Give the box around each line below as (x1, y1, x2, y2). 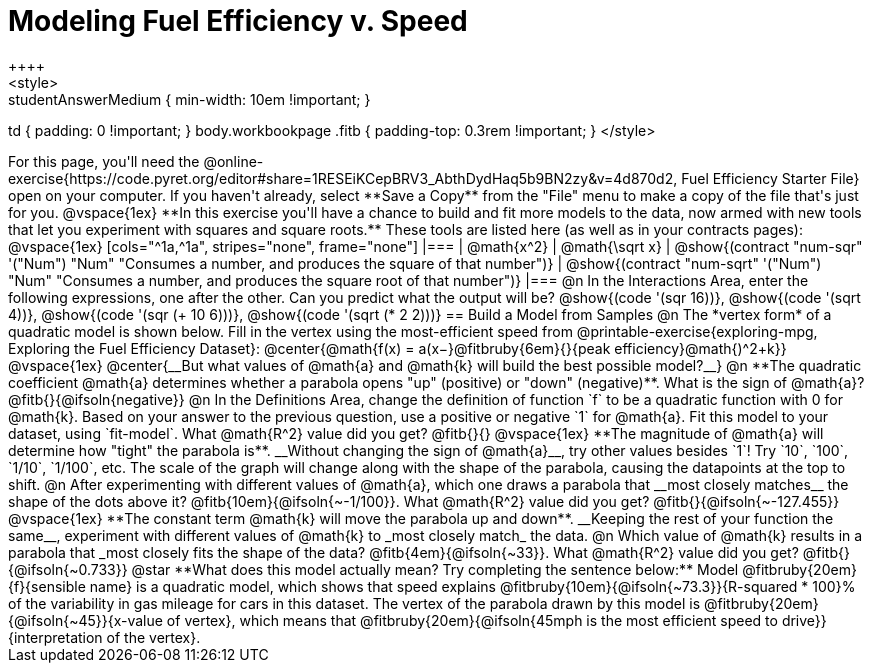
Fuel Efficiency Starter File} (681, 169, 860, 187)
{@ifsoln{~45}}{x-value (8, 611, 163, 629)
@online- (203, 152, 264, 170)
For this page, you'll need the (8, 152, 200, 170)
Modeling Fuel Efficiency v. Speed (8, 4, 468, 38)
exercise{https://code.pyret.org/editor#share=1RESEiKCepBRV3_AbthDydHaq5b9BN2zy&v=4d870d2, (8, 169, 678, 187)
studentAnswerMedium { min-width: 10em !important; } (8, 90, 371, 108)
